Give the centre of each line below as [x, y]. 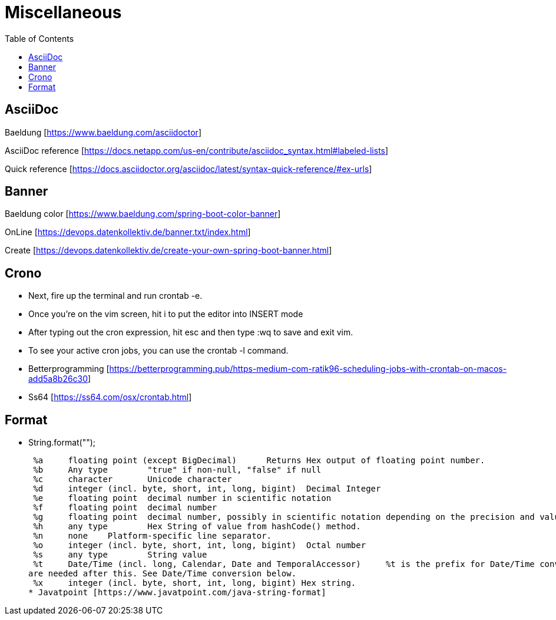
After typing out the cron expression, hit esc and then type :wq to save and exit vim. [191, 332]
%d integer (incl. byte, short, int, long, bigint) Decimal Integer [207, 489]
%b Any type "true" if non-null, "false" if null [177, 470]
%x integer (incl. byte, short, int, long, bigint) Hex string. [195, 583]
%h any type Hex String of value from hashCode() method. [197, 527]
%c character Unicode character [133, 479]
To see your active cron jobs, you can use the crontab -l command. [158, 351]
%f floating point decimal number [125, 508]
